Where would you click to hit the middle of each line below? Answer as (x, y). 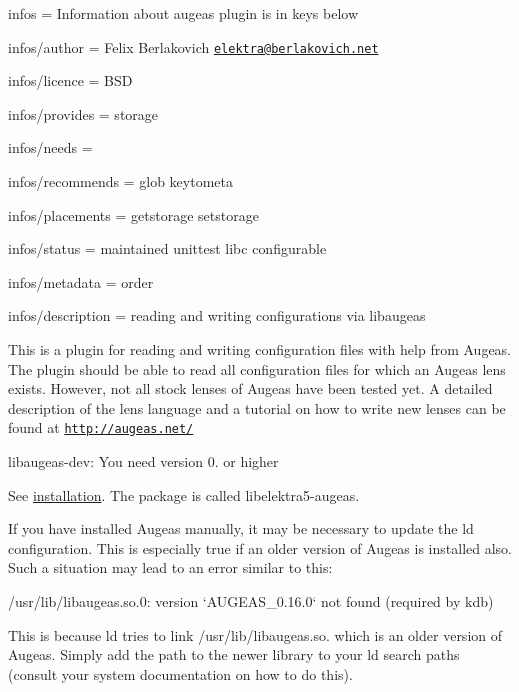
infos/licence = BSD (70, 80)
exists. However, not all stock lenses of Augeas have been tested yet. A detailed (250, 388)
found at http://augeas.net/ (101, 427)
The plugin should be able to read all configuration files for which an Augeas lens (257, 368)
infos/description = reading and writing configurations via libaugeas (217, 315)
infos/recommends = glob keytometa (120, 181)
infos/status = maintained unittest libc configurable (167, 248)
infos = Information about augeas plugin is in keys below (183, 13)
